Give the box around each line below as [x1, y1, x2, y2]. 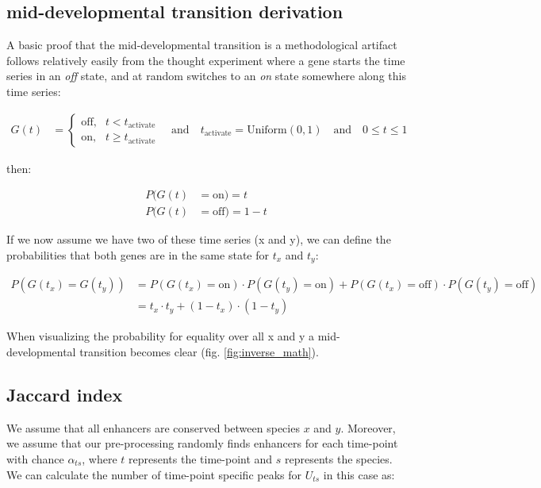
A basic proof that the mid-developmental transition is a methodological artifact [6, 37, 397, 53]
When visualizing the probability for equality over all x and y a [6, 328, 314, 344]
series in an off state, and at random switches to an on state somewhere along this [6, 67, 406, 84]
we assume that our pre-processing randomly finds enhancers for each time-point [6, 435, 398, 451]
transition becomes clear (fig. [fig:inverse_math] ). [79, 343, 319, 359]
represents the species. [285, 450, 393, 467]
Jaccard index [6, 382, 123, 406]
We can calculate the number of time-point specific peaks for [6, 466, 301, 482]
